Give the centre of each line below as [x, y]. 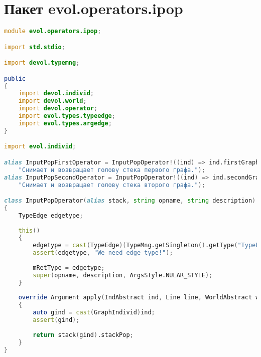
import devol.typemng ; [42, 63]
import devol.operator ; [58, 109]
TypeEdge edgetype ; [51, 215]
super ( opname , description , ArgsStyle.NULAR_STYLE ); [123, 275]
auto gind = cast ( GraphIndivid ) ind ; [94, 313]
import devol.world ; [52, 101]
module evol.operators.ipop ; [53, 31]
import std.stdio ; [35, 47]
